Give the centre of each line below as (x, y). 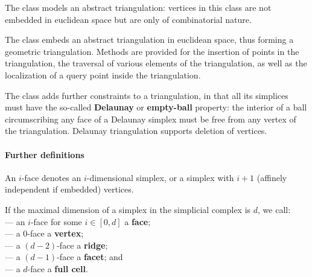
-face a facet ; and (90, 257)
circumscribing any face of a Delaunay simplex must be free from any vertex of (151, 119)
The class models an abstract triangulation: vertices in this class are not (138, 7)
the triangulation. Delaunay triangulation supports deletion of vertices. (136, 131)
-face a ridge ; (82, 245)
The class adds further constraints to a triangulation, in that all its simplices (147, 95)
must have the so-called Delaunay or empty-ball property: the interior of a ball (156, 107)
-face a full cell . (58, 268)
